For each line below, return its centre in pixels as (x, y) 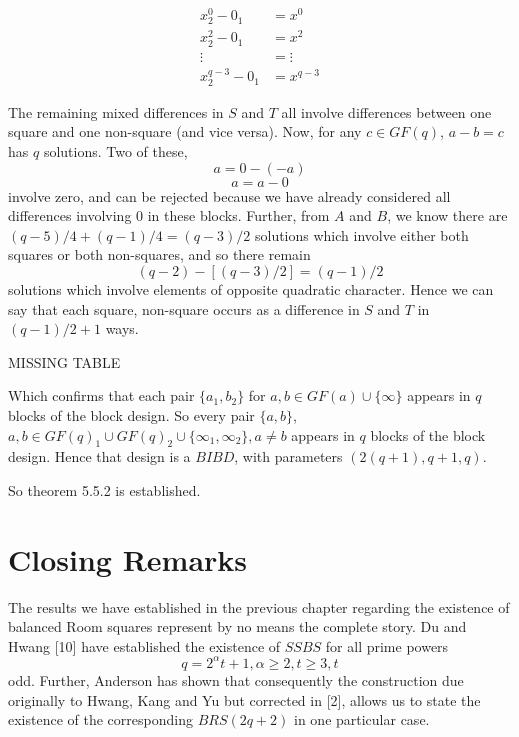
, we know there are (447, 215)
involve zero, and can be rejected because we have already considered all (229, 195)
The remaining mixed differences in (116, 111)
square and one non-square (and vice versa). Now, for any (185, 131)
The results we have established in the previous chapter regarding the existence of (259, 606)
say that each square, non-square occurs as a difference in (184, 308)
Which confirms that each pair (101, 395)
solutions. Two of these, (115, 151)
